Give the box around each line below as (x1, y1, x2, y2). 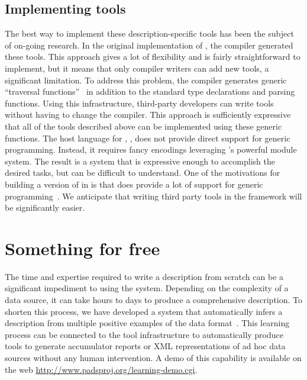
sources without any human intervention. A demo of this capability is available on (5, 351, 302, 363)
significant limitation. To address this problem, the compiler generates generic (5, 73, 287, 86)
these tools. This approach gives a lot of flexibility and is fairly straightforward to (5, 50, 300, 63)
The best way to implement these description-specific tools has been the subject (5, 27, 294, 40)
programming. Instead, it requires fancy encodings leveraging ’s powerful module (5, 143, 297, 156)
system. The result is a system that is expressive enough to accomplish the (5, 154, 275, 167)
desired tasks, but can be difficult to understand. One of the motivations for (5, 166, 280, 179)
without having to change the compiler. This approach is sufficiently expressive (5, 108, 291, 121)
